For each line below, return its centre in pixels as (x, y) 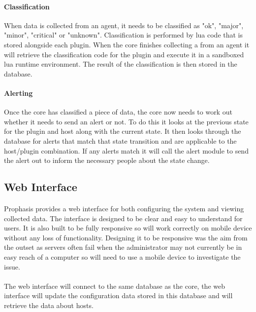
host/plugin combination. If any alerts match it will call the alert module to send (126, 150)
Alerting (18, 93)
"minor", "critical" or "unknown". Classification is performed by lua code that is (123, 35)
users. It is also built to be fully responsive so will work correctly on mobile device (128, 228)
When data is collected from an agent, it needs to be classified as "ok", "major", (124, 25)
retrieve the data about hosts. (49, 305)
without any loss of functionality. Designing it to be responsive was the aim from (126, 237)
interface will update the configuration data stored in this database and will (118, 295)
